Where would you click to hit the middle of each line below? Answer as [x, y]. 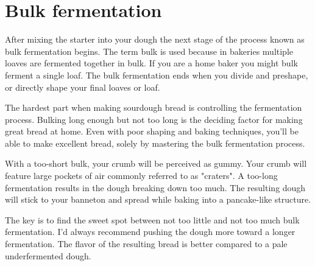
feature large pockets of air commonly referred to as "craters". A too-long [141, 176]
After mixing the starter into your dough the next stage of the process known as [155, 39]
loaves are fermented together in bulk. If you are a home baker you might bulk [151, 63]
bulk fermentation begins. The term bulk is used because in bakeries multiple [149, 51]
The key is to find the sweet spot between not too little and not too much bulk [152, 219]
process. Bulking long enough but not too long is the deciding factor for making [154, 119]
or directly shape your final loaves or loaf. [83, 87]
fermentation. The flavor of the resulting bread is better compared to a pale [146, 244]
